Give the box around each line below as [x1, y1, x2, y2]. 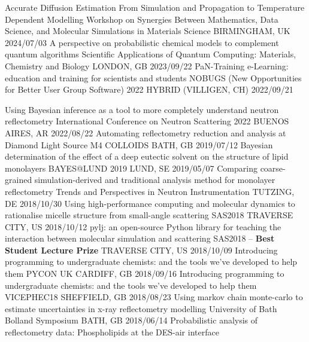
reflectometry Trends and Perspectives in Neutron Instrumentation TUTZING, [5, 185, 295, 197]
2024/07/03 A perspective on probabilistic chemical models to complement [5, 36, 279, 48]
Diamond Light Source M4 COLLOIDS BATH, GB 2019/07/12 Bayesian [5, 138, 273, 151]
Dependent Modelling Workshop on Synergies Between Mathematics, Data [5, 13, 278, 25]
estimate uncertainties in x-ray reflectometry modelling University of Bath [5, 302, 277, 314]
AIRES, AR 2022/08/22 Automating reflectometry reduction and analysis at [5, 126, 286, 139]
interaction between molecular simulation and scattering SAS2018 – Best [5, 232, 275, 245]
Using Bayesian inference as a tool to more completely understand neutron [5, 103, 279, 115]
